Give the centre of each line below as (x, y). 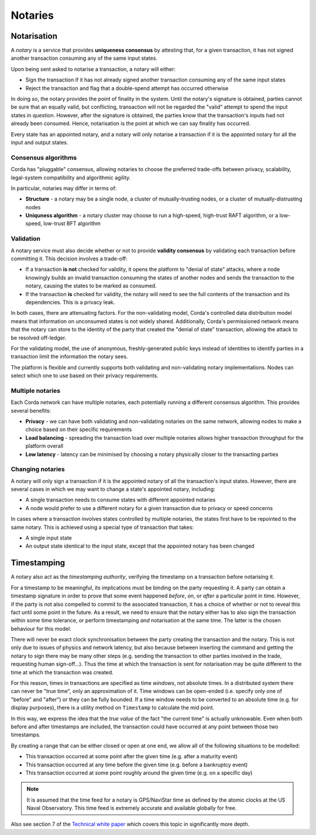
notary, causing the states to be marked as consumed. (91, 286)
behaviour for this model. (41, 629)
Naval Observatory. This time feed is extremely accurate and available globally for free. (132, 808)
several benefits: (31, 410)
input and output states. (39, 142)
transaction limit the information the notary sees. (69, 357)
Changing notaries (38, 469)
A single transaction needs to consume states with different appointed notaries (121, 500)
